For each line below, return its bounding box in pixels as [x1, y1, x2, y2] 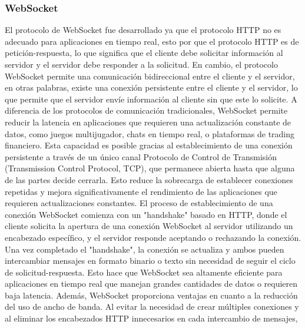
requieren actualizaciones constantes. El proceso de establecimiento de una [5, 197, 273, 209]
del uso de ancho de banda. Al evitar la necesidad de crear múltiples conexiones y [5, 300, 299, 313]
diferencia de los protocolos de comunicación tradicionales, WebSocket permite [5, 104, 288, 117]
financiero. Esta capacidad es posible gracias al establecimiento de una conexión [5, 139, 293, 151]
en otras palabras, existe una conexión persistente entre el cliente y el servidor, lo [5, 81, 298, 94]
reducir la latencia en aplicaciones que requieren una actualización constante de [5, 115, 291, 128]
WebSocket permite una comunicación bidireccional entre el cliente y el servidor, [5, 69, 295, 82]
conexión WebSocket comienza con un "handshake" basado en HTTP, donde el [5, 208, 287, 220]
